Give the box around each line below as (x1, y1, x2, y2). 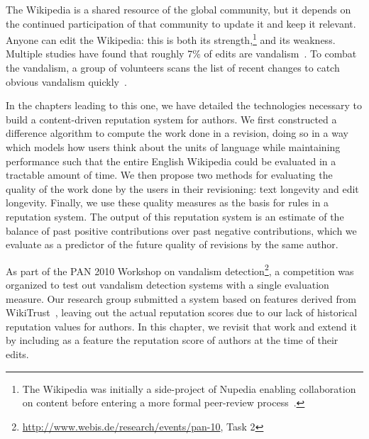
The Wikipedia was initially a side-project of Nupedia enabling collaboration (22, 381, 356, 396)
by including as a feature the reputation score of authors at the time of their (6, 333, 338, 348)
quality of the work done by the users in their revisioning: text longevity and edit (6, 181, 359, 196)
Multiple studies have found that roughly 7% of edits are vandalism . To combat (6, 46, 357, 61)
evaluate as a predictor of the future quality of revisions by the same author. (6, 237, 338, 252)
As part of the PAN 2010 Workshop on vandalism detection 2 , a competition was (6, 261, 354, 278)
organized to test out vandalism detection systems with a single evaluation (6, 277, 329, 291)
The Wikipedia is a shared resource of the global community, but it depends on (6, 2, 351, 16)
